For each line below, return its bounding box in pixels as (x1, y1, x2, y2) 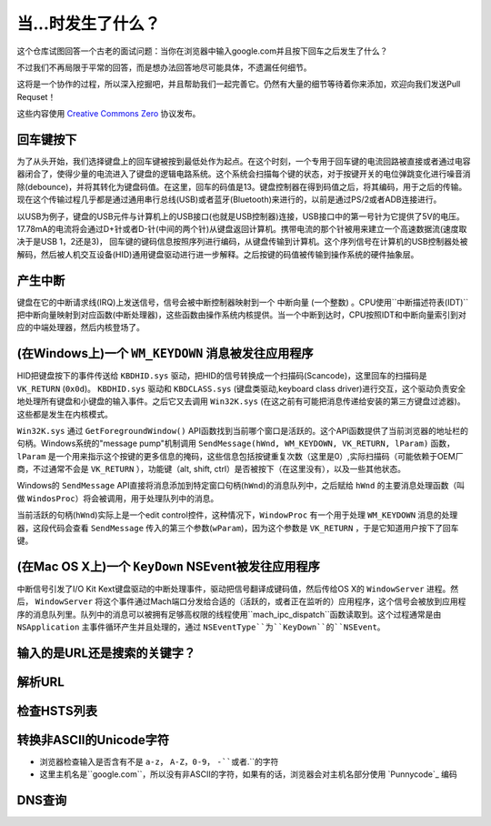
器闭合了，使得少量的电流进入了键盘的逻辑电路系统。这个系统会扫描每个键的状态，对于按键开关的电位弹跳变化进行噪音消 (16, 168, 471, 179)
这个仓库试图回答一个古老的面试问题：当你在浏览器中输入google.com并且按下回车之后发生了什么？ (16, 45, 388, 56)
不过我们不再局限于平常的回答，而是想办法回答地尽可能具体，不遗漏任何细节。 (16, 62, 312, 73)
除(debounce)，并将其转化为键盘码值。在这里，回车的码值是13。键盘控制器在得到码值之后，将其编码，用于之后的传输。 (16, 181, 467, 192)
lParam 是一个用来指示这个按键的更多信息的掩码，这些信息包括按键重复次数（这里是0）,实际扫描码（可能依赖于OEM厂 (16, 450, 464, 461)
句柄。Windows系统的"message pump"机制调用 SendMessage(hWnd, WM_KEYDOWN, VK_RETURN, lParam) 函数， (16, 438, 455, 449)
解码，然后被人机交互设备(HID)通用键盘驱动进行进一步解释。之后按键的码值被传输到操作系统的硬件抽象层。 (16, 248, 419, 259)
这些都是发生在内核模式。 (16, 408, 113, 419)
